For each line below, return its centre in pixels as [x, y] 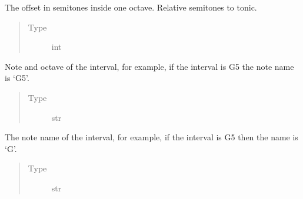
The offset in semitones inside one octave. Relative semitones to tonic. [131, 7]
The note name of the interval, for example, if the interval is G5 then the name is [151, 137]
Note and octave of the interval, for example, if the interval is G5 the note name [149, 66]
